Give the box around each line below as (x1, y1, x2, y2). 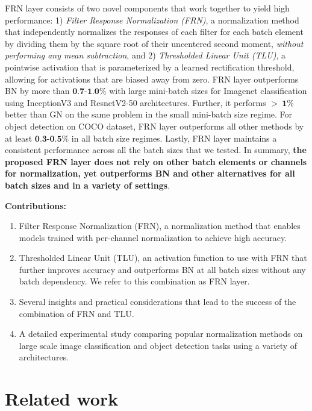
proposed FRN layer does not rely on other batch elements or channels (5, 155, 307, 168)
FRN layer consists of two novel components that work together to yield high (5, 2, 290, 14)
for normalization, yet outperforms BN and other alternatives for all (5, 167, 295, 180)
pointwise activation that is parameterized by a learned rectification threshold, (5, 60, 295, 73)
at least (5, 131, 33, 144)
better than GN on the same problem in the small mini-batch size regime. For (5, 108, 293, 121)
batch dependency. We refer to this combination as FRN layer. (19, 275, 250, 287)
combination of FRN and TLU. (19, 307, 134, 319)
